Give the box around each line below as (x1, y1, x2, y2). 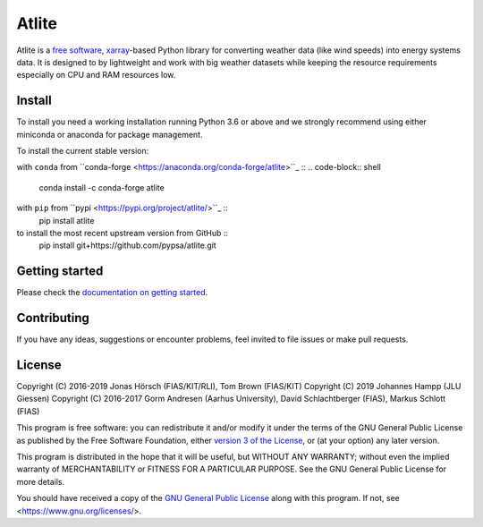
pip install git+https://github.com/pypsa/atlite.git (38, 240, 216, 251)
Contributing (16, 310, 89, 326)
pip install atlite (38, 215, 95, 225)
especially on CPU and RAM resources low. (16, 70, 176, 81)
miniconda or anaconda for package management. (16, 129, 203, 140)
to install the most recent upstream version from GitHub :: (16, 227, 228, 238)
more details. (16, 476, 65, 487)
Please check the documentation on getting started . (16, 287, 208, 298)
